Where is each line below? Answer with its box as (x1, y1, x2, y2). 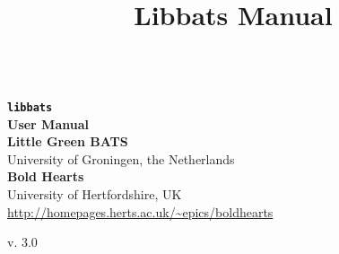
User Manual (7, 114, 89, 133)
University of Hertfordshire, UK (7, 185, 182, 203)
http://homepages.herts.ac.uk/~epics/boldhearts (7, 202, 274, 221)
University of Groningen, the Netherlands (7, 149, 235, 168)
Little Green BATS (7, 132, 128, 151)
